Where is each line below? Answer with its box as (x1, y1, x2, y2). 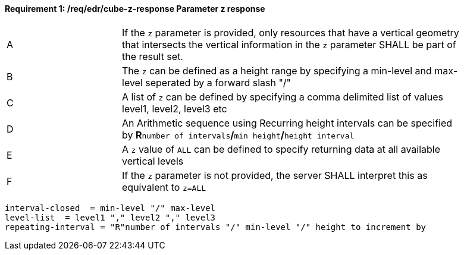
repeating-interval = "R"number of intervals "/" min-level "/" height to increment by (5, 222, 427, 232)
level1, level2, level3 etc (122, 102, 227, 115)
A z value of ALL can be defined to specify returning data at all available (122, 143, 441, 155)
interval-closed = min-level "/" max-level (5, 203, 216, 213)
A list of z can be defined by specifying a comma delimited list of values (122, 90, 443, 103)
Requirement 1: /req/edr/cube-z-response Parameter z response (5, 4, 265, 14)
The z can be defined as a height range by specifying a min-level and (122, 64, 432, 77)
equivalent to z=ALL (122, 181, 206, 193)
